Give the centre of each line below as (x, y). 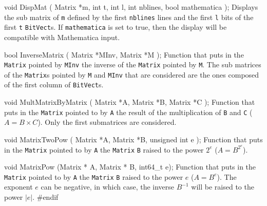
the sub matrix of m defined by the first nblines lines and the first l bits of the (129, 17)
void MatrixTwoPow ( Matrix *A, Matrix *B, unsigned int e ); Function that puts (133, 139)
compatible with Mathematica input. (62, 37)
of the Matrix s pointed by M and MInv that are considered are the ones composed (132, 74)
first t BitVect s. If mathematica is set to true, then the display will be (116, 27)
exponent (18, 187)
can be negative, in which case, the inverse (108, 187)
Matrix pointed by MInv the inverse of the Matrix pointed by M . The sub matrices (133, 64)
